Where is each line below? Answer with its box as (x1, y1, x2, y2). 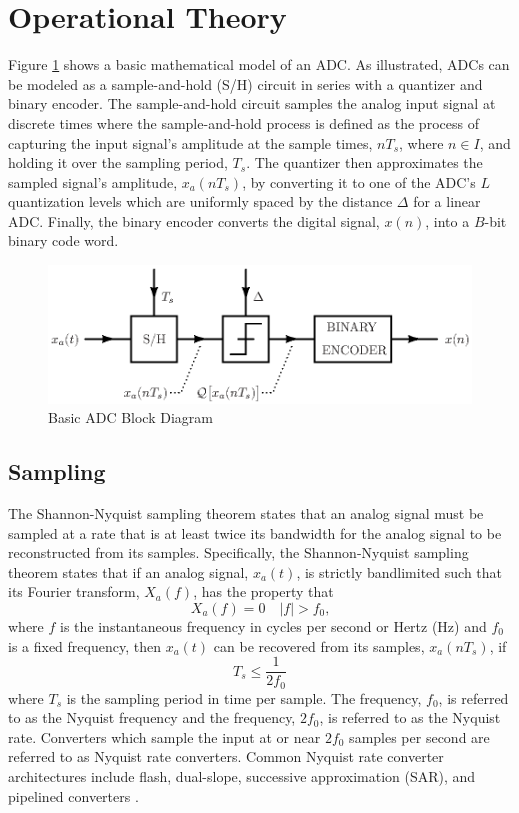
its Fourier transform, (8, 581, 140, 602)
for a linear (413, 191, 481, 212)
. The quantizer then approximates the (246, 152, 483, 173)
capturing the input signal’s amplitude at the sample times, (8, 132, 373, 153)
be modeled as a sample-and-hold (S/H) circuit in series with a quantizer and (8, 73, 483, 94)
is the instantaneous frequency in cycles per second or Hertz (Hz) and (60, 616, 487, 636)
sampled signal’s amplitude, (8, 171, 178, 192)
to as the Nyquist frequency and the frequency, (8, 707, 296, 728)
